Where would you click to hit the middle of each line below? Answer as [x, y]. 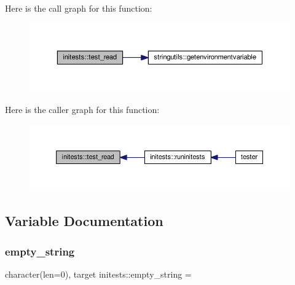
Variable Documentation [84, 221]
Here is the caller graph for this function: [82, 109]
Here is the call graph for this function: [79, 8]
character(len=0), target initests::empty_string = [98, 274]
